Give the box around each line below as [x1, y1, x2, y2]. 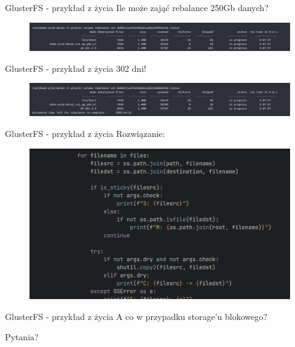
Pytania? [5, 330, 39, 343]
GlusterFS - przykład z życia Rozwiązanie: [5, 127, 165, 139]
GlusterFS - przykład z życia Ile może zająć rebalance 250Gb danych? [5, 1, 269, 14]
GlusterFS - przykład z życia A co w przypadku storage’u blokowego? [5, 310, 267, 322]
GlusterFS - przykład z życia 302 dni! [5, 61, 146, 74]
